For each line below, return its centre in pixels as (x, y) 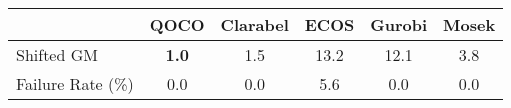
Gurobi (399, 24)
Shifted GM (57, 54)
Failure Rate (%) (75, 83)
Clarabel (254, 24)
